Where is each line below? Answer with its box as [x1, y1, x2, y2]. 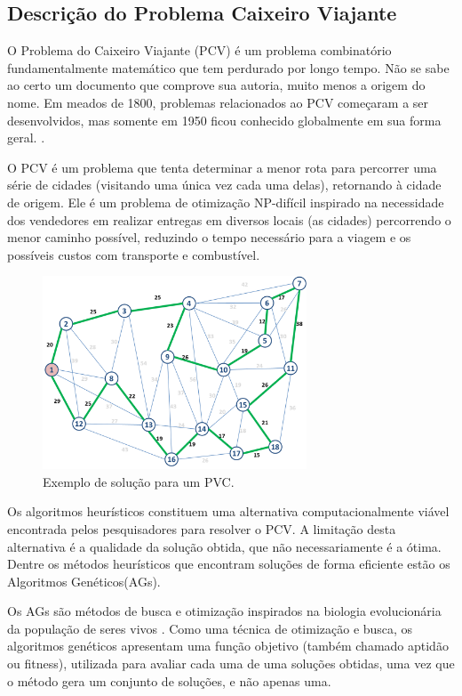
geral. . [7, 128, 45, 147]
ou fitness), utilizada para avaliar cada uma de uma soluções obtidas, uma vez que [7, 654, 455, 673]
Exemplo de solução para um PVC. [43, 472, 235, 490]
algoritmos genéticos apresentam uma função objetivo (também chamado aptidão [7, 636, 449, 655]
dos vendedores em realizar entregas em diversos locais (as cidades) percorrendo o [7, 210, 451, 229]
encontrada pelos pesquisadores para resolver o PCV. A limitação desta [7, 519, 396, 538]
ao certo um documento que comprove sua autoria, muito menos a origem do [7, 76, 426, 94]
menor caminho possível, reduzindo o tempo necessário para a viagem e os [7, 228, 411, 247]
